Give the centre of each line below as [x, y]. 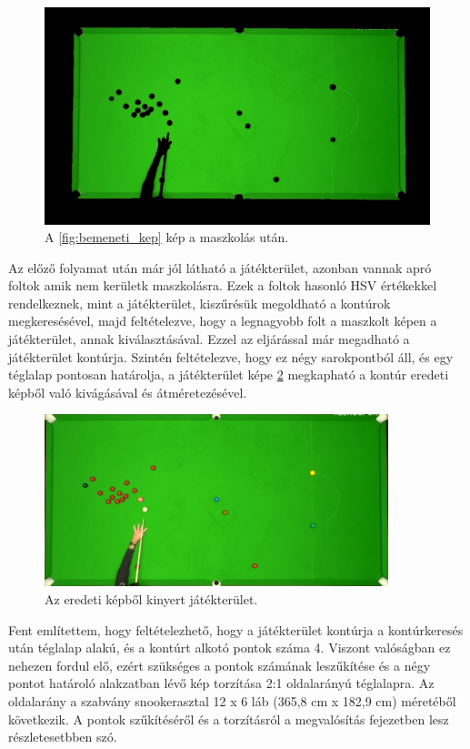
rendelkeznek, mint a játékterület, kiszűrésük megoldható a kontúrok [200, 303]
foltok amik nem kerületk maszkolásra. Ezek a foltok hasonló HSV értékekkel [223, 285]
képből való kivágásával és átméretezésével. [128, 392]
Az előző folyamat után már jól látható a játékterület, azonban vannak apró [220, 267]
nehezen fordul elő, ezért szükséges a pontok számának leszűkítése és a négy [220, 665]
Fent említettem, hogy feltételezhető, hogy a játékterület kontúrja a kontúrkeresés [236, 629]
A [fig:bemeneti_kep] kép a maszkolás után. [167, 237]
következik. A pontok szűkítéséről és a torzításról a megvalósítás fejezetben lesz [229, 719]
